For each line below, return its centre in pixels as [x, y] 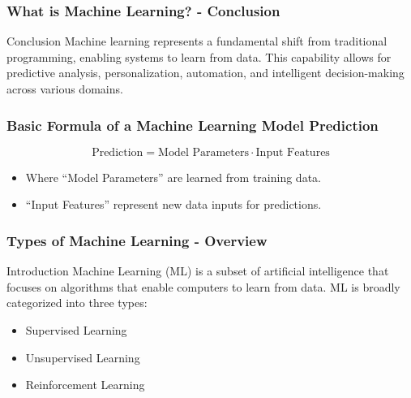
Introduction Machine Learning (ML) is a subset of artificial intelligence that [198, 271]
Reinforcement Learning [85, 385]
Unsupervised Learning [83, 357]
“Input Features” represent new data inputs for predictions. [173, 204]
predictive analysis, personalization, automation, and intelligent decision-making [205, 73]
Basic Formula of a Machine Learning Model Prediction [193, 125]
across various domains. [65, 89]
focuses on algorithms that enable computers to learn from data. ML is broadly [203, 286]
